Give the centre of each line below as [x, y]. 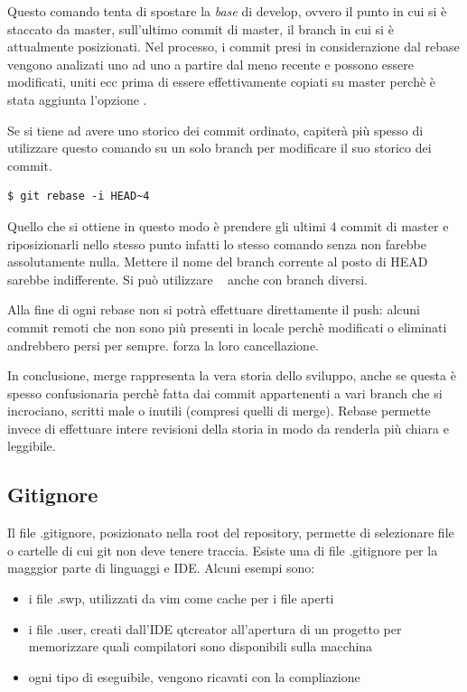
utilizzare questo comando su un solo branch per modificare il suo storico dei [219, 148]
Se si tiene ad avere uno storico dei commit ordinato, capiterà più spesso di [215, 130]
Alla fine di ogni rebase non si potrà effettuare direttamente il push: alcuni [214, 309]
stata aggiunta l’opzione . [77, 99]
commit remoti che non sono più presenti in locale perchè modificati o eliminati [227, 327]
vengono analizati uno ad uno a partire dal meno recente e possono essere [210, 64]
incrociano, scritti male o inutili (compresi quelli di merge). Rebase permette [219, 411]
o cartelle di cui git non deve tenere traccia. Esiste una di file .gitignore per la [223, 550]
